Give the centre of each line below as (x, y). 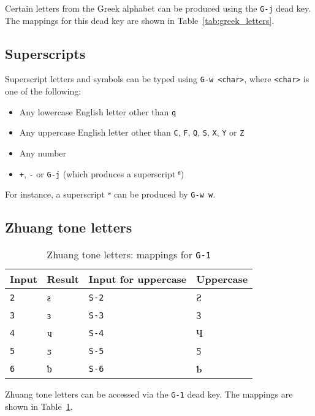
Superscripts (45, 53)
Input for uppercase (138, 279)
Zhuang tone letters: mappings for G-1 (129, 255)
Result (63, 279)
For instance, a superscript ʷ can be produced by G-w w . (110, 194)
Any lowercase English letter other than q (98, 111)
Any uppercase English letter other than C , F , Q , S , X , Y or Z (132, 132)
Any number (43, 153)
